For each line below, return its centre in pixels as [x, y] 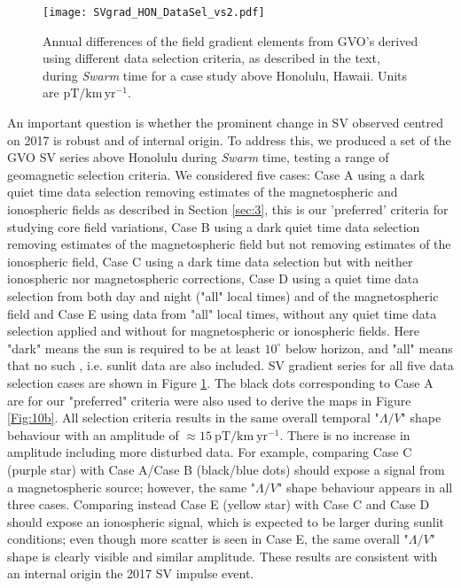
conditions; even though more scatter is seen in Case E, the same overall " [208, 539]
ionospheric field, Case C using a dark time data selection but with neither [210, 261]
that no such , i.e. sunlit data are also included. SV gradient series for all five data [230, 365]
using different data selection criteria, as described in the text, [211, 58]
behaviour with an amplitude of [93, 434]
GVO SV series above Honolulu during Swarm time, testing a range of [198, 157]
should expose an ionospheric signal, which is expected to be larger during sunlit [226, 521]
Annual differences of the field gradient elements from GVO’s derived [230, 40]
